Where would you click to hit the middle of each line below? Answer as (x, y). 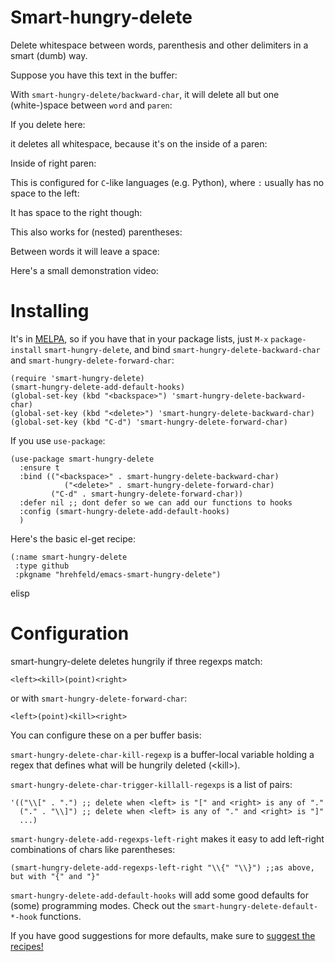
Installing (50, 311)
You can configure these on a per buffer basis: (106, 735)
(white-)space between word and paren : (91, 105)
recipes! (27, 946)
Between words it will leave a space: (85, 251)
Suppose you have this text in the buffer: (94, 75)
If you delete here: (48, 124)
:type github (42, 566)
